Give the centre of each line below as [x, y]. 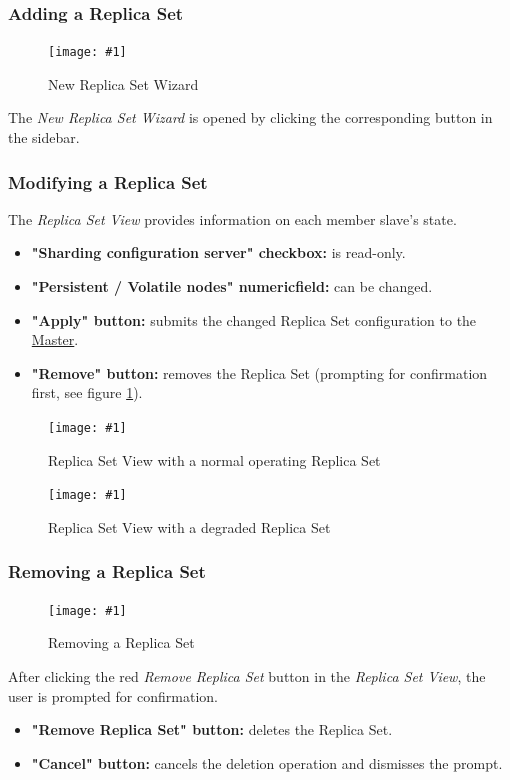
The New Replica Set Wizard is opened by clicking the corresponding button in [250, 117]
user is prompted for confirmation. [113, 695]
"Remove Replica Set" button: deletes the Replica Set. [212, 729]
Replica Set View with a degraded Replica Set [189, 526]
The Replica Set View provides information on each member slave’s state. [232, 218]
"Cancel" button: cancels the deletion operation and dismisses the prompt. [267, 762]
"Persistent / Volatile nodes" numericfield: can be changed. [232, 286]
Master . [55, 339]
